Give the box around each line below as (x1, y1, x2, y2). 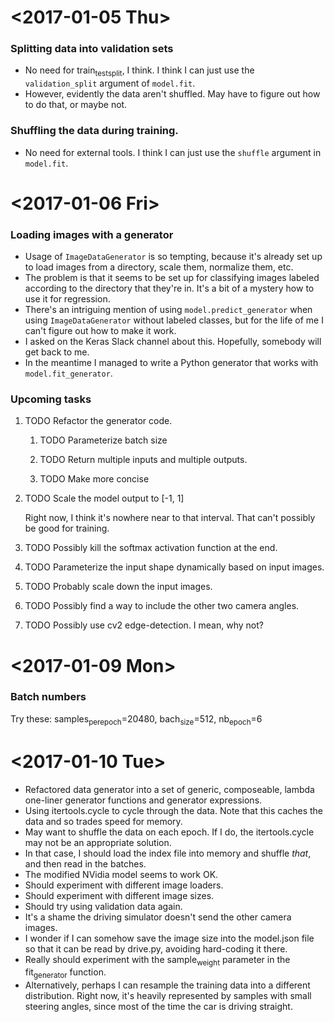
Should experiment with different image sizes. (24, 889, 215, 901)
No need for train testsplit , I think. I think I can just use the (24, 64, 255, 79)
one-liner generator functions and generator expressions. (24, 794, 263, 806)
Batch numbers (10, 690, 87, 704)
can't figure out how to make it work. (24, 325, 177, 337)
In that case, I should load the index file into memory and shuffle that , (24, 847, 312, 859)
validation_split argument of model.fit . (24, 77, 196, 90)
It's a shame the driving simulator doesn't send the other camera (24, 911, 292, 923)
